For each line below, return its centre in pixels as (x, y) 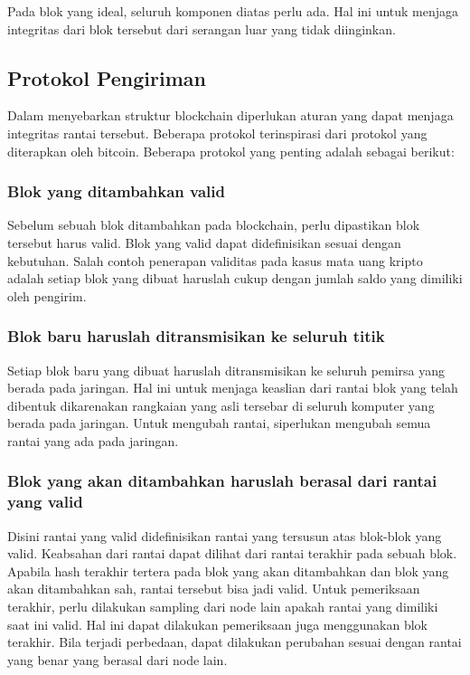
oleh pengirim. (47, 295)
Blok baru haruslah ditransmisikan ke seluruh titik (196, 336)
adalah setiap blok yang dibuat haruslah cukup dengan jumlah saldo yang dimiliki (235, 278)
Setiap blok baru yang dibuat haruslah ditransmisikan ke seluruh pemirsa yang (226, 370)
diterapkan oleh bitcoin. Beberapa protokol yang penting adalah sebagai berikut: (231, 151)
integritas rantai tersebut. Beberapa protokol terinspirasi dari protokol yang (217, 133)
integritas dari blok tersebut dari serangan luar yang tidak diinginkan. (202, 29)
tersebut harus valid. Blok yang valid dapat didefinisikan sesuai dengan (204, 242)
